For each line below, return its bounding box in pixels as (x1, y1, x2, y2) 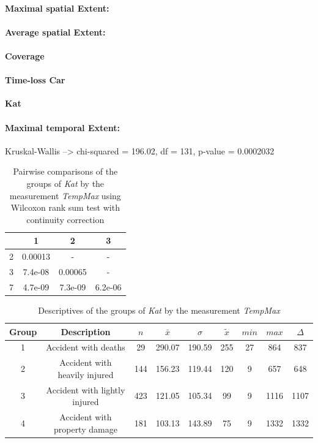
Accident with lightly (46, 383, 125, 396)
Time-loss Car (5, 74, 65, 86)
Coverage (5, 49, 45, 62)
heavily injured (57, 368, 114, 381)
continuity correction (26, 213, 105, 225)
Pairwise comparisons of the (13, 165, 118, 178)
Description (61, 325, 111, 338)
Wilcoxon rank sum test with (10, 201, 120, 214)
